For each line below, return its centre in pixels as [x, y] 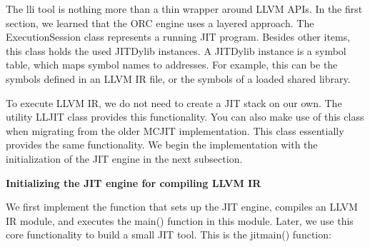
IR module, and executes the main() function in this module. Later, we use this [180, 220]
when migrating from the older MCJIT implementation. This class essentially [175, 130]
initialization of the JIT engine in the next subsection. [124, 158]
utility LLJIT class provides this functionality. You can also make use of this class [185, 117]
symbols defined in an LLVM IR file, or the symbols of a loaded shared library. [178, 78]
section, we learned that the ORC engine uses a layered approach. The [160, 22]
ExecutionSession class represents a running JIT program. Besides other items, [178, 37]
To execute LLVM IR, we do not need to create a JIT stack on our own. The [174, 102]
